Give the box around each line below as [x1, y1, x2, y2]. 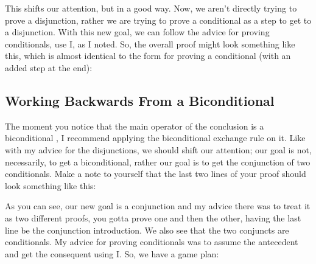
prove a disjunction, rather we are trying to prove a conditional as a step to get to [5, 13, 312, 26]
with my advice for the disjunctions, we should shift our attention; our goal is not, [5, 143, 312, 156]
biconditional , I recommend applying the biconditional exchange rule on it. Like [5, 131, 306, 144]
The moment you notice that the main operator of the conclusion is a [5, 119, 264, 132]
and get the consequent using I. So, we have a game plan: [5, 247, 219, 260]
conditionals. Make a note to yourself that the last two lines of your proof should [5, 167, 306, 180]
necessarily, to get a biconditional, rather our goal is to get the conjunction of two [5, 155, 311, 168]
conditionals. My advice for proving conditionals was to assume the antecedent [5, 235, 298, 248]
